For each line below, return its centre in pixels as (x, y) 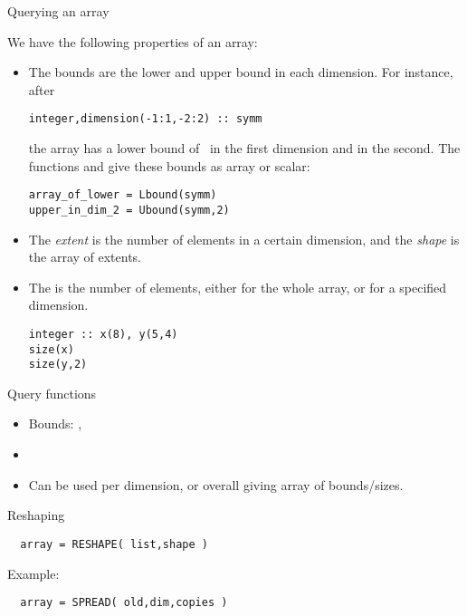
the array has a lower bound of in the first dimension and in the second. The (244, 148)
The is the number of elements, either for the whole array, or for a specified (238, 287)
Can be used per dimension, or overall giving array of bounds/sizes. (216, 484)
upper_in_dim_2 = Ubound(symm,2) (129, 210)
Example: (33, 573)
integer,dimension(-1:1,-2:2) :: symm (145, 119)
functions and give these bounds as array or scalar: (169, 165)
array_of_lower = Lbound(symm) (123, 195)
